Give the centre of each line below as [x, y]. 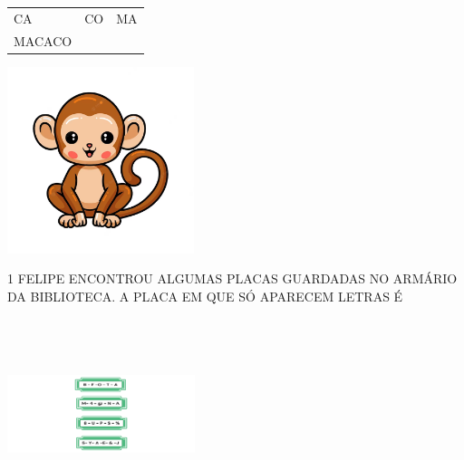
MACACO [43, 40]
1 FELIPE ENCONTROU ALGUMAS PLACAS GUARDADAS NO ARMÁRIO [232, 278]
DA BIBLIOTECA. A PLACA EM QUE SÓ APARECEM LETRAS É [205, 296]
